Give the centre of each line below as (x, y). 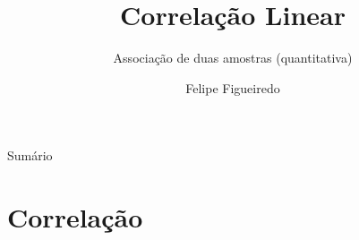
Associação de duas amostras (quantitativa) (233, 58)
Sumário (30, 155)
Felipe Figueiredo (233, 87)
